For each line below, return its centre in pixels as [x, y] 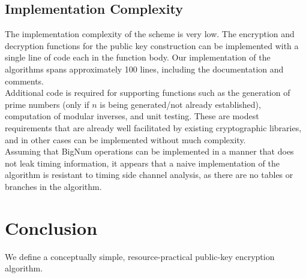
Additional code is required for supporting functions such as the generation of [148, 93]
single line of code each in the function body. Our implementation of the [138, 57]
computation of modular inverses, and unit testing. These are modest [132, 116]
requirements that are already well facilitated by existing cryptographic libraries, [153, 127]
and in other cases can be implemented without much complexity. [125, 139]
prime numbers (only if [47, 104]
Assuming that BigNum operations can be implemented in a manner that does [149, 151]
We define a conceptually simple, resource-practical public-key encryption [140, 256]
